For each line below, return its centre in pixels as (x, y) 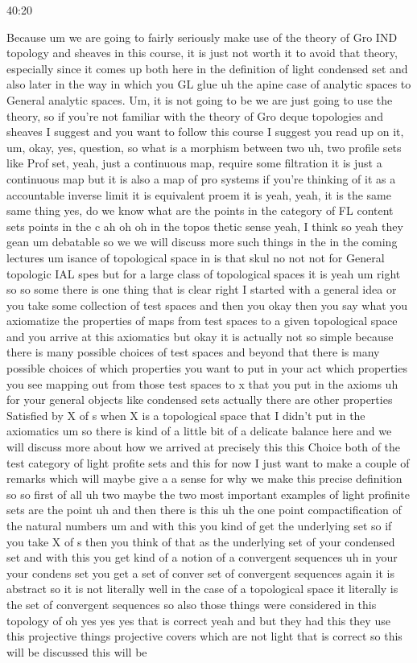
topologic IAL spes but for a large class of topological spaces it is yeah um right (204, 273)
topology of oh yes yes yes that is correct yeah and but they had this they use (198, 620)
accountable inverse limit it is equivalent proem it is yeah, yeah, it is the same (199, 194)
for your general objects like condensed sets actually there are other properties (200, 399)
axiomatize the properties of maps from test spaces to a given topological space (202, 321)
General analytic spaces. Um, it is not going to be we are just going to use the (200, 99)
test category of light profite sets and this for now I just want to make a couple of (208, 462)
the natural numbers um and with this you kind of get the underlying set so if (199, 525)
